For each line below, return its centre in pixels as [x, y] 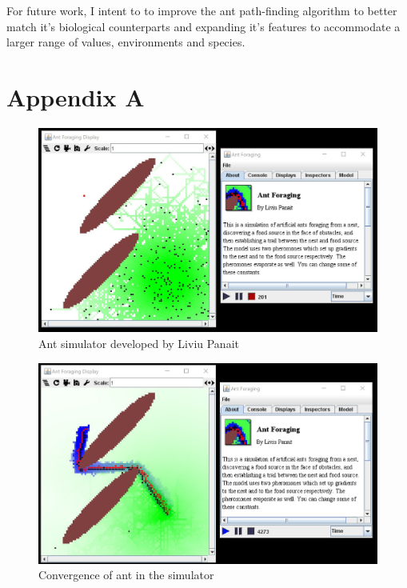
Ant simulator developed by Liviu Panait [139, 343]
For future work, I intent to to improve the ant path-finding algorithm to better [202, 10]
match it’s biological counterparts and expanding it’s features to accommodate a [203, 26]
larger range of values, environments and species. [126, 42]
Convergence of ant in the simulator [126, 575]
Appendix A [76, 96]
